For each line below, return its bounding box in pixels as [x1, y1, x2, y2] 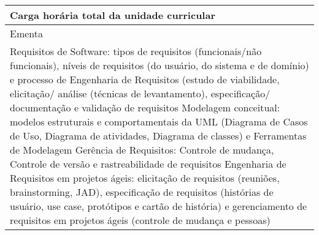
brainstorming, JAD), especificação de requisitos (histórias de [10, 185, 274, 199]
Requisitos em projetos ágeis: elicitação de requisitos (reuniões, [10, 171, 280, 185]
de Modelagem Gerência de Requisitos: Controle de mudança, [10, 143, 274, 157]
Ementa [10, 26, 44, 40]
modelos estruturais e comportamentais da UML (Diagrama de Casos [10, 114, 308, 129]
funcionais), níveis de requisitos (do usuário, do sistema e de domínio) [10, 58, 309, 72]
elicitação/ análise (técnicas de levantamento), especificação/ [10, 86, 271, 100]
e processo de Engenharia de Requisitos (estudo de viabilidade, [10, 72, 280, 86]
